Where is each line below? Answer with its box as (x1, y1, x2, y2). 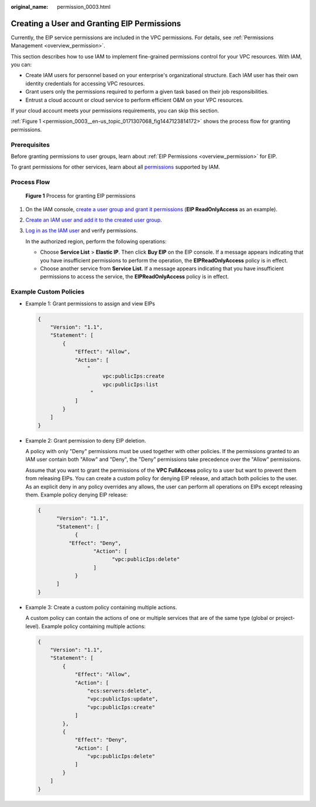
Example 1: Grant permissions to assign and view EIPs (25, 300, 155, 307)
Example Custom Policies (11, 288, 85, 296)
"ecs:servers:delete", (87, 687, 152, 694)
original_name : (11, 4, 49, 10)
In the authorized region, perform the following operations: (25, 237, 167, 245)
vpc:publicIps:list (102, 381, 159, 388)
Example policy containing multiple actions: (41, 623, 146, 630)
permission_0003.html (57, 4, 111, 10)
